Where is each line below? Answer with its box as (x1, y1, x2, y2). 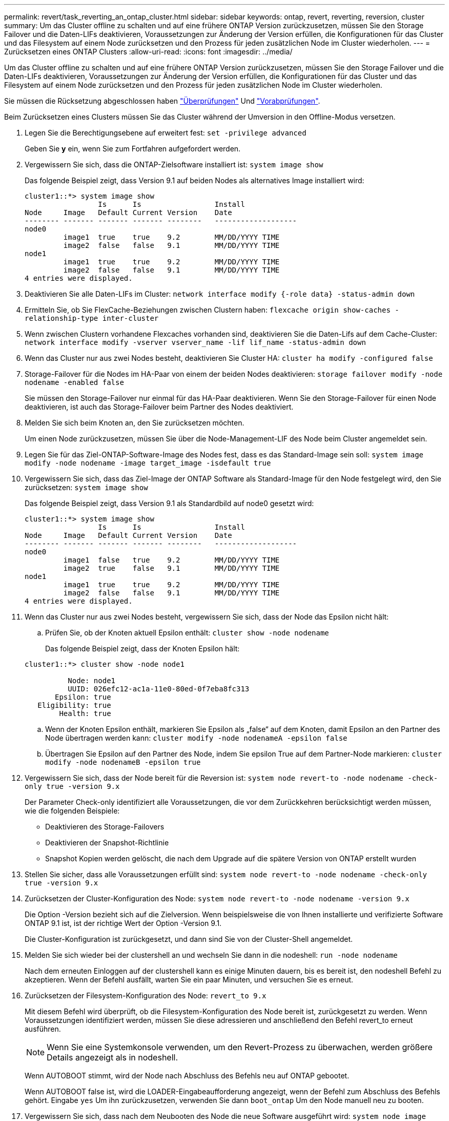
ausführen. (25, 1025, 61, 1033)
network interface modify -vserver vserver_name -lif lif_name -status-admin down (25, 338, 366, 346)
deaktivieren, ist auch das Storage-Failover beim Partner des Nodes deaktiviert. (25, 402, 294, 411)
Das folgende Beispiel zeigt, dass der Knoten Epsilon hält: (45, 644, 240, 653)
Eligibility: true (37, 701, 111, 709)
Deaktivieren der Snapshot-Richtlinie (45, 838, 169, 847)
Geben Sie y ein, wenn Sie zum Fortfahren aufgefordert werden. (25, 144, 241, 153)
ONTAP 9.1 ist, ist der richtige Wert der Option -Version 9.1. (25, 919, 222, 927)
